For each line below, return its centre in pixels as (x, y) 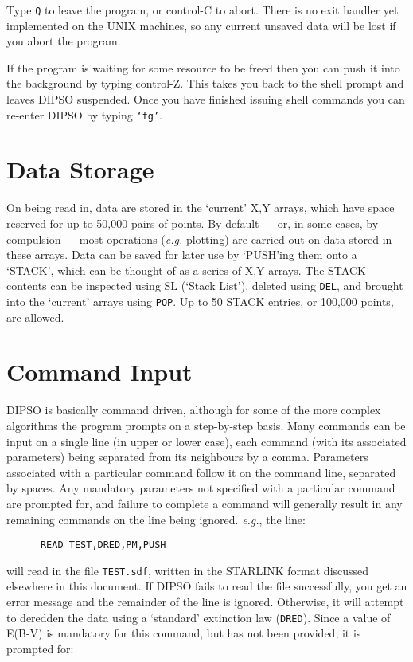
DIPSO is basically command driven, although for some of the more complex (194, 410)
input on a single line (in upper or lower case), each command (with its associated (206, 441)
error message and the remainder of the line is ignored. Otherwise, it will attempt (205, 602)
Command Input (99, 372)
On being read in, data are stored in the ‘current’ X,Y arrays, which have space (201, 208)
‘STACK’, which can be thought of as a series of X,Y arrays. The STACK (186, 270)
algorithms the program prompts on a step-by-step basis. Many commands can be (206, 425)
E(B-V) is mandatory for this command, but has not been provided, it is (184, 633)
